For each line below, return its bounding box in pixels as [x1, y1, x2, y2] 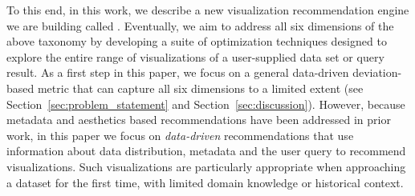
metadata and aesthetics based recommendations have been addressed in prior [6, 111, 391, 128]
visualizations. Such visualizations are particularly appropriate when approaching [6, 158, 406, 174]
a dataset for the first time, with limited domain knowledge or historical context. [6, 174, 404, 190]
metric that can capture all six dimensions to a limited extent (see [37, 79, 364, 96]
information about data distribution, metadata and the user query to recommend [6, 142, 406, 159]
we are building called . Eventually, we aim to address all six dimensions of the [6, 17, 394, 34]
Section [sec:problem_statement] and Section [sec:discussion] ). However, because [6, 95, 405, 112]
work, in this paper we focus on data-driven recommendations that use [6, 126, 354, 143]
